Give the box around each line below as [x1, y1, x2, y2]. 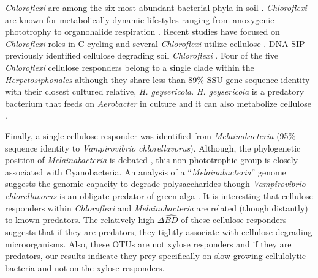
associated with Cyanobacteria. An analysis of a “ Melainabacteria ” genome [5, 165, 286, 178]
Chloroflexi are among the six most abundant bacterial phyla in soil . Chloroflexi [5, 1, 307, 13]
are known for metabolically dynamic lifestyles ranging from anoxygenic [5, 13, 274, 26]
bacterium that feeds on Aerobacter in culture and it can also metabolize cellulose [5, 97, 311, 109]
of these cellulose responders [181, 213, 287, 226]
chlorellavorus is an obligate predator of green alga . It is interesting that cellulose [5, 189, 313, 202]
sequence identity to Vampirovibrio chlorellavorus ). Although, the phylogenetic [5, 141, 301, 154]
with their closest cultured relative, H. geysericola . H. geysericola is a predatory [5, 85, 305, 98]
